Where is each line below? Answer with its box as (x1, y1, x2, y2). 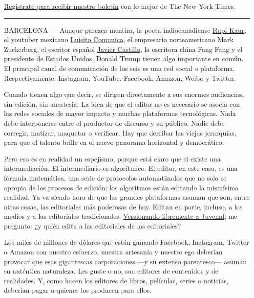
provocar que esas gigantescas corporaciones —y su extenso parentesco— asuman (4, 256, 247, 266)
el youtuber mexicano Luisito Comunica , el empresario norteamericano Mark (4, 34, 233, 45)
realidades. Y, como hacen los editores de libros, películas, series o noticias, (4, 275, 229, 285)
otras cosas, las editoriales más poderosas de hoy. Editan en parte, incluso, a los (4, 201, 243, 211)
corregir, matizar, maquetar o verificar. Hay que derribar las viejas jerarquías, (4, 127, 236, 138)
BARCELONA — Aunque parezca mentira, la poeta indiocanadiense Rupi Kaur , (4, 24, 247, 35)
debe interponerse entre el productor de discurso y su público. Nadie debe (4, 117, 225, 128)
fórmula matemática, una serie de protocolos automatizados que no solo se (4, 172, 227, 183)
